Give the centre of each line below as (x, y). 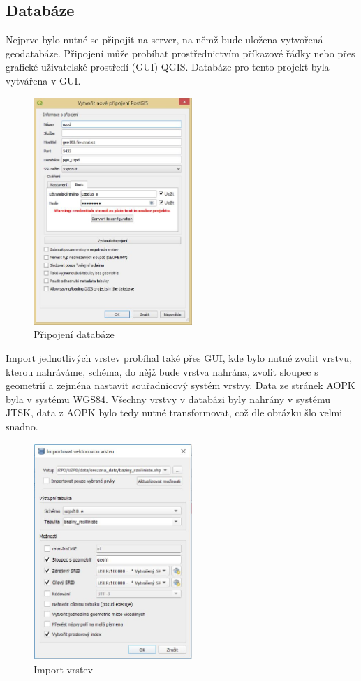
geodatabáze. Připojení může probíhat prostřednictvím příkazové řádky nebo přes (180, 53)
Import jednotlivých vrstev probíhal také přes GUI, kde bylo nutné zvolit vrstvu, (179, 357)
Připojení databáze (74, 334)
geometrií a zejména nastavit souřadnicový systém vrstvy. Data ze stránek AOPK (180, 385)
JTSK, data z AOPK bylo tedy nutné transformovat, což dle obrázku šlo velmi (174, 412)
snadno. (22, 426)
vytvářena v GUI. (43, 80)
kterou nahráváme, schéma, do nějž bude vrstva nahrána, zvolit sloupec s (162, 371)
